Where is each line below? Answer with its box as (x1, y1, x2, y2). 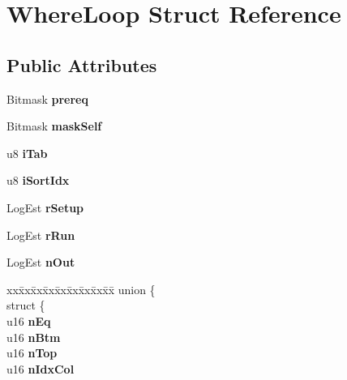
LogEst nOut (6, 254, 75, 271)
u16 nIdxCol (6, 360, 75, 377)
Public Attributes (6, 52, 157, 77)
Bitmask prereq (6, 90, 88, 107)
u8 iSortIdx (6, 172, 70, 189)
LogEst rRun (6, 226, 75, 243)
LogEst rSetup (6, 199, 84, 216)
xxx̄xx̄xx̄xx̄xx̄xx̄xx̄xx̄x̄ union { (6, 280, 156, 297)
